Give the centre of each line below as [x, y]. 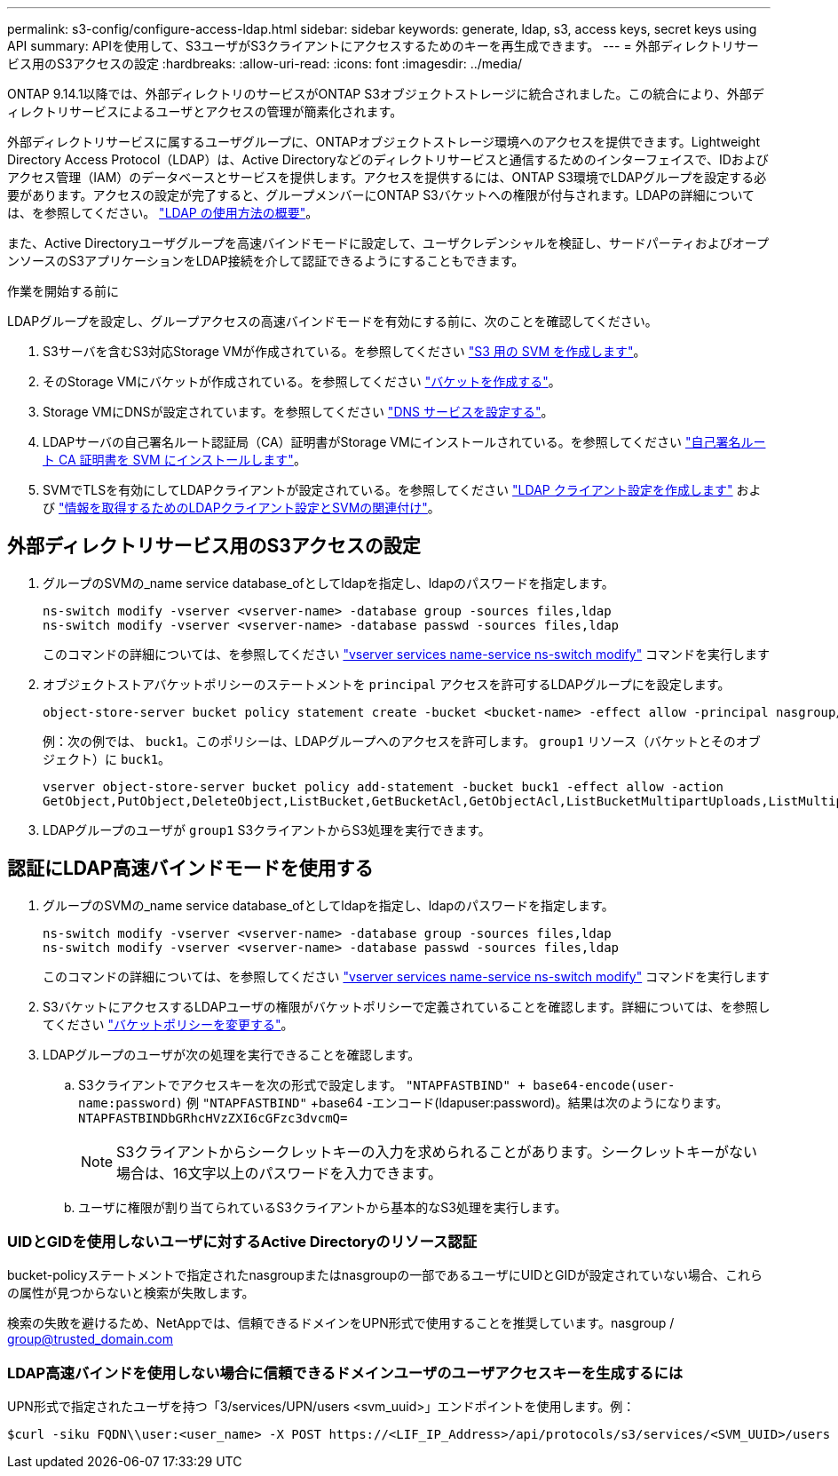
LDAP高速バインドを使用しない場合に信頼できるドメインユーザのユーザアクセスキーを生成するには [345, 1373]
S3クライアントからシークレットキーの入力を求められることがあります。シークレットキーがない [437, 1151]
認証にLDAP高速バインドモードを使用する [190, 869]
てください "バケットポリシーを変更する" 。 [168, 1024]
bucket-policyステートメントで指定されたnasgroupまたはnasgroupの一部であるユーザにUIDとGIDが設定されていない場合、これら [385, 1275]
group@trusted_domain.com [90, 1339]
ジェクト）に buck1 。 [107, 758]
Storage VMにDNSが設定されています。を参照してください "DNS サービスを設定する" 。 [298, 412]
